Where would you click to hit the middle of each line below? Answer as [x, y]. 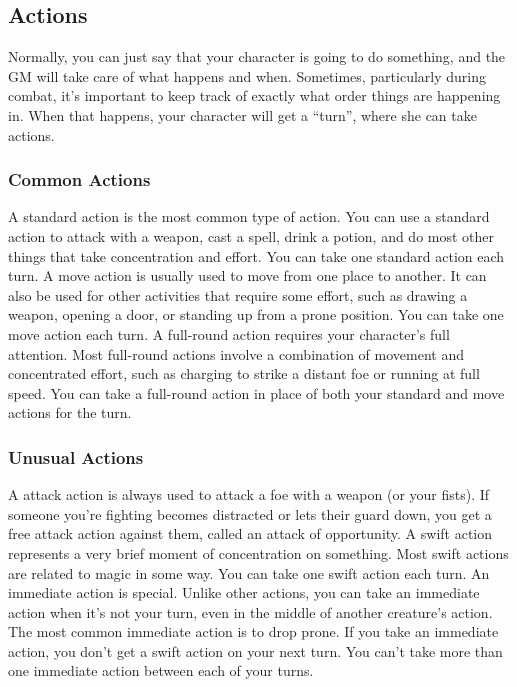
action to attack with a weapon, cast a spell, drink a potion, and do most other [251, 235]
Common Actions [79, 179]
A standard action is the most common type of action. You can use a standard [249, 216]
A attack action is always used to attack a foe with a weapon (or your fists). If [249, 494]
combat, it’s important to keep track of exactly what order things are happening [254, 95]
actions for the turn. [70, 412]
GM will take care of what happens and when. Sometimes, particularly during [247, 75]
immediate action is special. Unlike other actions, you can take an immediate [244, 592]
